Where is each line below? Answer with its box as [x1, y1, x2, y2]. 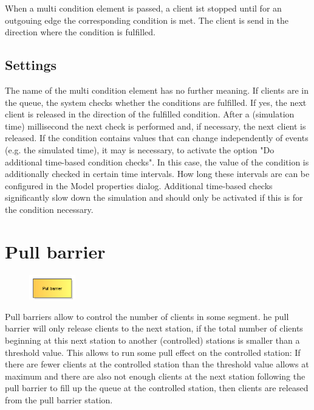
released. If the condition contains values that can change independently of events [5, 131, 309, 144]
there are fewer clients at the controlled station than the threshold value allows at [5, 358, 309, 370]
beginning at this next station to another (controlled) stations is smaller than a [5, 334, 300, 347]
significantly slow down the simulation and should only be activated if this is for [5, 191, 303, 204]
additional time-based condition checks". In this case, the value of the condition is [5, 155, 309, 168]
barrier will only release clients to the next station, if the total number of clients [5, 322, 303, 335]
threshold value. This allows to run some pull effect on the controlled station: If [5, 346, 301, 358]
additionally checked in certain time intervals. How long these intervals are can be [5, 167, 310, 180]
